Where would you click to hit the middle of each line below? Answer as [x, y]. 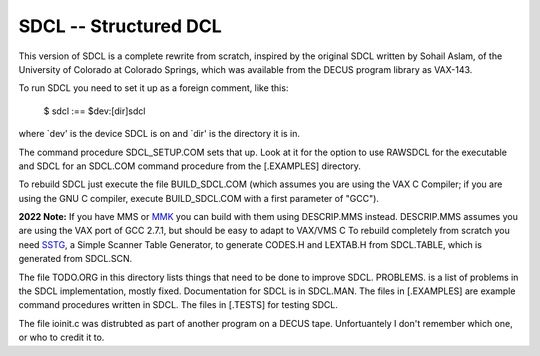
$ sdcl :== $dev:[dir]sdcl [94, 111]
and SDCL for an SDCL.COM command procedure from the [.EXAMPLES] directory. [190, 166]
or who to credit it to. [61, 337]
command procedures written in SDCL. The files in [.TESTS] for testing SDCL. [178, 305]
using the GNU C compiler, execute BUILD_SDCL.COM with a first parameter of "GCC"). [199, 198]
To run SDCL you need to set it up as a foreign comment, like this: [153, 88]
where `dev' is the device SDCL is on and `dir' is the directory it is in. [159, 134]
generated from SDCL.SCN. [75, 259]
